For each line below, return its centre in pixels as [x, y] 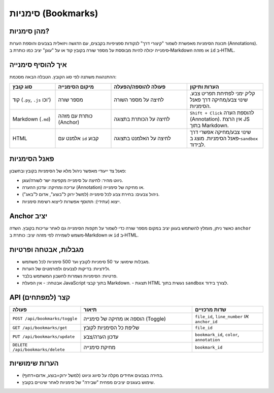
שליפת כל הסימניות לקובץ [111, 328]
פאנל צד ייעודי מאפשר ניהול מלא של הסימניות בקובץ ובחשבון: [68, 171]
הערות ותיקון [204, 87]
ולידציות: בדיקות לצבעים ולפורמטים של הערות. [66, 269]
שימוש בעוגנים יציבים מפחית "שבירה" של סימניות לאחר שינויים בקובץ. [89, 382]
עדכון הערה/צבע [101, 337]
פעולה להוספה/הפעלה [140, 87]
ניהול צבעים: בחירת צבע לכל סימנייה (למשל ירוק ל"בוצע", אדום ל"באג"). [91, 194]
